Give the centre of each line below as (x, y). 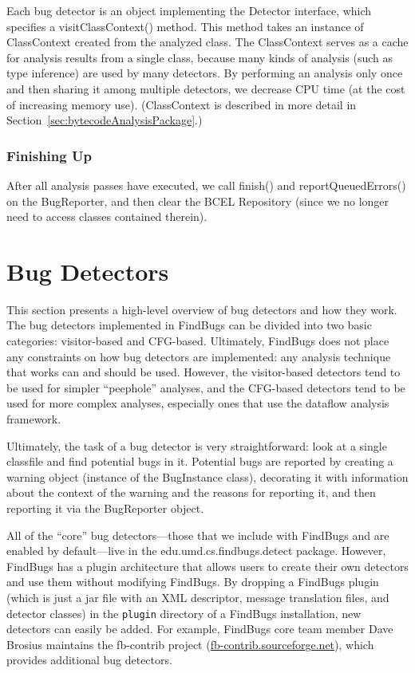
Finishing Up (49, 155)
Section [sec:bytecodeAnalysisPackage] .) (105, 120)
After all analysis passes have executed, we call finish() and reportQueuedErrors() (206, 185)
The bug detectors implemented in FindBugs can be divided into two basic (189, 325)
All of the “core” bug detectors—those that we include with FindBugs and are (198, 535)
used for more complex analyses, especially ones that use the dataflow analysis (198, 403)
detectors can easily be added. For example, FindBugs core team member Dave (200, 629)
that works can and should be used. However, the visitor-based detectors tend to (204, 372)
